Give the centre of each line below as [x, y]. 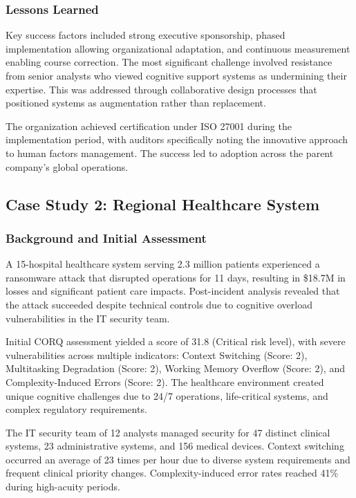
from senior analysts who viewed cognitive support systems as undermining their [176, 75]
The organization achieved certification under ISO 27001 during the [149, 126]
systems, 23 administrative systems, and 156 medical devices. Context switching [175, 446]
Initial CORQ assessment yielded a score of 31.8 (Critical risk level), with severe [176, 341]
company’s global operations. [67, 166]
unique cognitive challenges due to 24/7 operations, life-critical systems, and [167, 395]
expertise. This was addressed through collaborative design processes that [161, 89]
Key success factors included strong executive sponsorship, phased [146, 35]
